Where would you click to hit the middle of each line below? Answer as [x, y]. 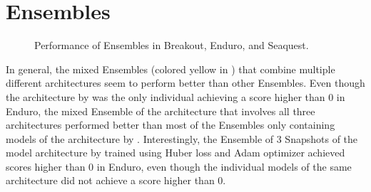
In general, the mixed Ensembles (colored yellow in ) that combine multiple [171, 69]
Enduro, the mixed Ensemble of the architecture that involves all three [161, 111]
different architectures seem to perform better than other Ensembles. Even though [185, 83]
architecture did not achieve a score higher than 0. [116, 180]
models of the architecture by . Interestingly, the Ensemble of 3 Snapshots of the [182, 138]
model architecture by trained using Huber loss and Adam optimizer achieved [176, 153]
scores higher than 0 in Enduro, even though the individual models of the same [179, 166]
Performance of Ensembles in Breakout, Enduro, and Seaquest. [172, 45]
